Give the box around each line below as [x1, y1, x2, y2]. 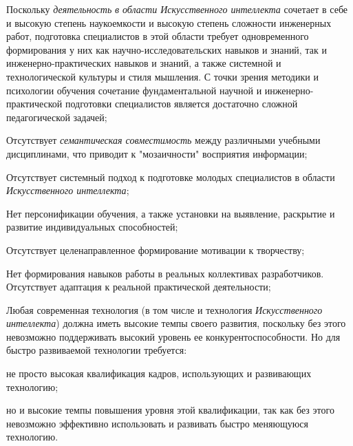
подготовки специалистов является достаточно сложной [65, 96, 298, 111]
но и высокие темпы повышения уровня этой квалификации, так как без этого [6, 403, 334, 417]
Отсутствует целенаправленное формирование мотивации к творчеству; [6, 242, 305, 257]
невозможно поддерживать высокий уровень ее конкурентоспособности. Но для [6, 329, 341, 343]
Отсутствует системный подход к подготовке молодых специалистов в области [6, 169, 335, 184]
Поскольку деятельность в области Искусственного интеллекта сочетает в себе [6, 2, 348, 16]
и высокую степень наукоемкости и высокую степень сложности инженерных [6, 15, 332, 30]
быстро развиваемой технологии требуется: [6, 343, 187, 357]
